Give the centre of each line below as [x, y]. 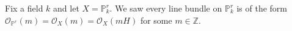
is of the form [262, 8]
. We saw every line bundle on [166, 8]
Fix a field [24, 8]
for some [156, 20]
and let [66, 8]
